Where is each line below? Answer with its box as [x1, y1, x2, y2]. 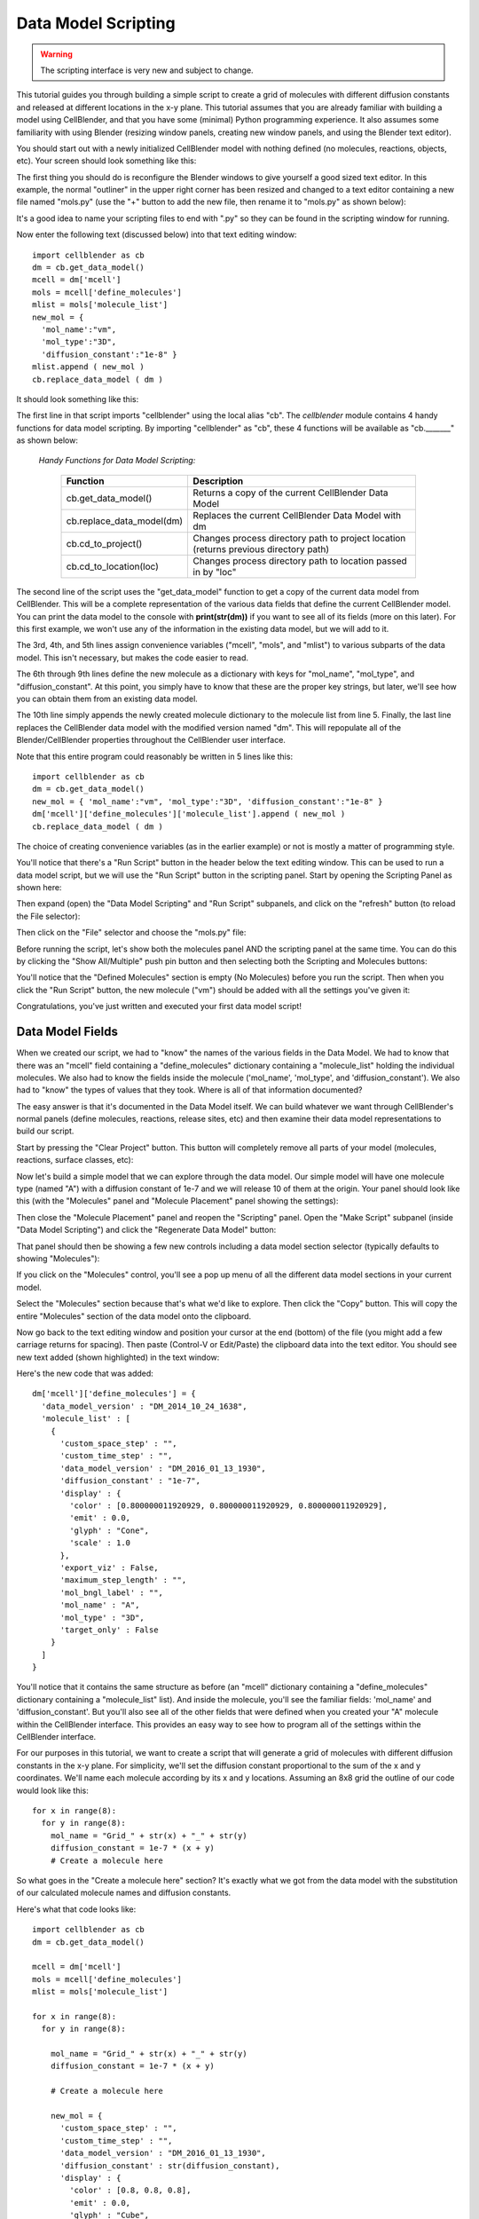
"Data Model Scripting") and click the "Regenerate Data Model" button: [16, 1225, 277, 1236]
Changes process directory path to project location [192, 532, 406, 544]
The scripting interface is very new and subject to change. [40, 65, 254, 75]
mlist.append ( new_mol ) [32, 362, 145, 372]
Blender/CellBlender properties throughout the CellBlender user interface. [16, 735, 286, 746]
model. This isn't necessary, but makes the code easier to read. [16, 652, 248, 663]
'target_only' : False [59, 1624, 159, 1635]
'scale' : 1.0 [69, 1538, 131, 1548]
